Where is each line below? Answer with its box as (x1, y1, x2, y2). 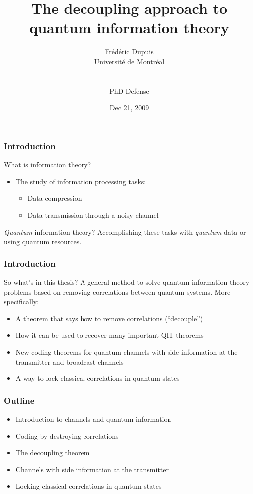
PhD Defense (109, 85, 149, 96)
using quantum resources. (4, 236, 82, 247)
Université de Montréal (94, 56, 165, 66)
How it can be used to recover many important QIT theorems (15, 330, 204, 340)
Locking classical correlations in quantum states (15, 481, 162, 491)
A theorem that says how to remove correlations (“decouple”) (15, 313, 203, 323)
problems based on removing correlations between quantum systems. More (4, 286, 231, 297)
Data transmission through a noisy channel (27, 209, 159, 220)
